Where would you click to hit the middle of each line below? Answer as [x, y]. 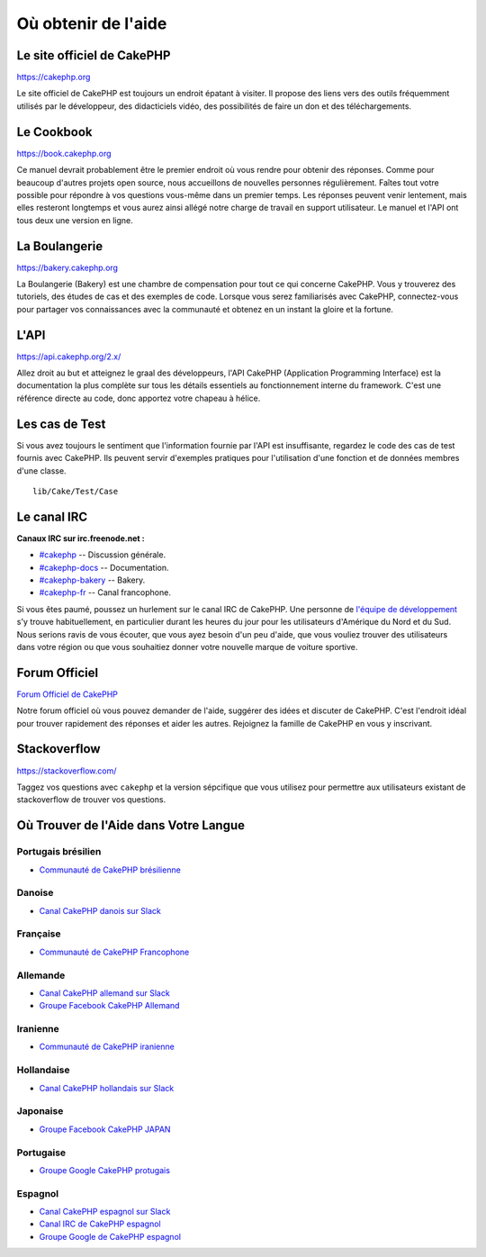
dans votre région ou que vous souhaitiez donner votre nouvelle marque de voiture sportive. [187, 647]
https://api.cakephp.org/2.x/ [69, 357]
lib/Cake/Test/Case [76, 491]
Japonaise [40, 1111]
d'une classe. [41, 470]
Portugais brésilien [59, 852]
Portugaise [41, 1153]
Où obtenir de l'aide [92, 23]
